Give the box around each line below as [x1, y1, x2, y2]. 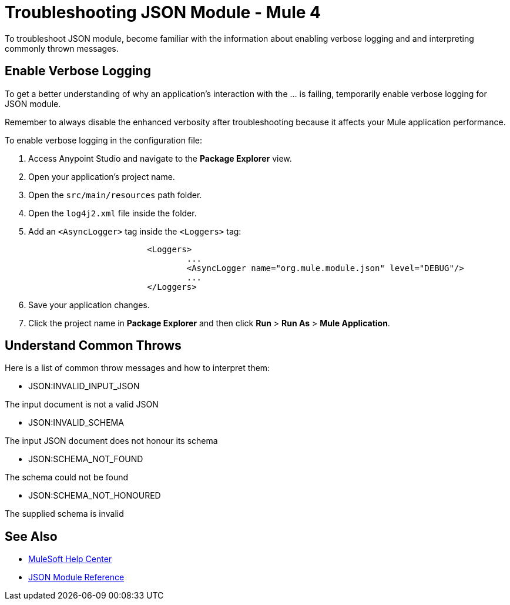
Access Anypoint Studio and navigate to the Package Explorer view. [28, 153, 292, 163]
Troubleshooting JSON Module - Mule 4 [5, 2, 321, 22]
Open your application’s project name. [28, 171, 175, 182]
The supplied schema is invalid [5, 509, 124, 519]
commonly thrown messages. [5, 43, 119, 54]
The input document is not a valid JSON [5, 399, 159, 410]
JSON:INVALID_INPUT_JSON [28, 381, 140, 392]
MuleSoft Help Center [28, 554, 112, 564]
